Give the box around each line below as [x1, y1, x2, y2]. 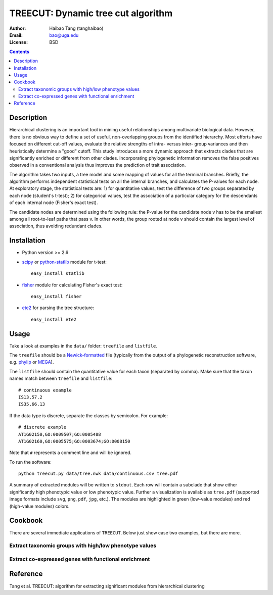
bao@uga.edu [49, 32, 79, 38]
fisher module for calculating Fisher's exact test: [22, 282, 123, 288]
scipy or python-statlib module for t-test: [22, 259, 107, 265]
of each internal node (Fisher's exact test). [9, 200, 98, 206]
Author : [9, 25, 26, 31]
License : [9, 39, 28, 45]
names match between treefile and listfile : [9, 375, 113, 381]
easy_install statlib [31, 271, 84, 276]
